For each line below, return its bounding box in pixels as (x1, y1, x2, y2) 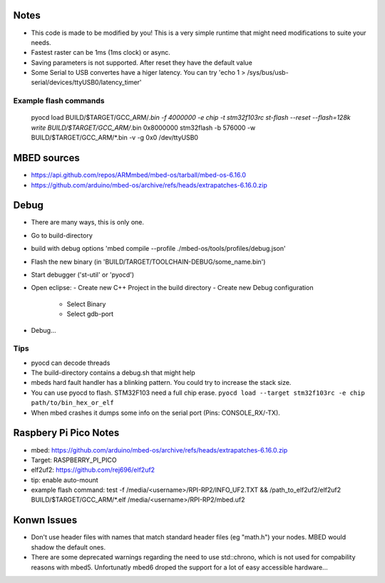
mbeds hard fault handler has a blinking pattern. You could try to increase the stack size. (31, 378, 292, 387)
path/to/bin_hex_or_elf (31, 399, 114, 407)
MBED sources (13, 152, 80, 164)
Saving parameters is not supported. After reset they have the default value (31, 58, 252, 67)
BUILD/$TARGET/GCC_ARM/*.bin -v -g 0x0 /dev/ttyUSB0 (31, 133, 199, 142)
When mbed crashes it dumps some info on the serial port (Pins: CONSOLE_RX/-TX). (31, 408, 281, 417)
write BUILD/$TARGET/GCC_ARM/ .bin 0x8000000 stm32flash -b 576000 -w (31, 123, 256, 132)
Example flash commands (13, 96, 105, 106)
